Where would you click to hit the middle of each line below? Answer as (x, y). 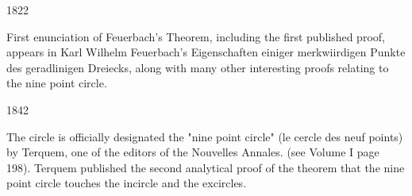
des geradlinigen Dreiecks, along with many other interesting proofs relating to (198, 67)
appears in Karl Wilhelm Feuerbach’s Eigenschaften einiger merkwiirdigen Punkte (206, 52)
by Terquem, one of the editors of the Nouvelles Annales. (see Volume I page (193, 152)
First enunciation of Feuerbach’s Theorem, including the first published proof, (196, 36)
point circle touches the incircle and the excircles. (127, 183)
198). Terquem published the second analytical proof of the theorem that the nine (206, 167)
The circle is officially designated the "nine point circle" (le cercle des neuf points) (205, 136)
